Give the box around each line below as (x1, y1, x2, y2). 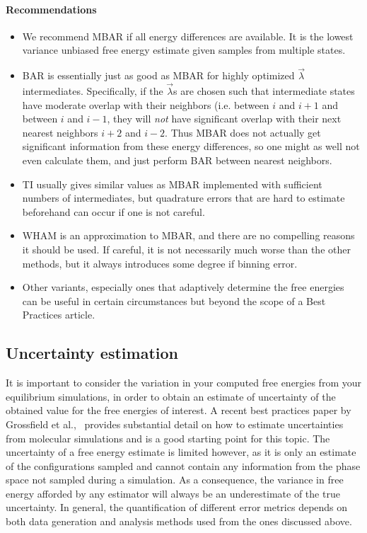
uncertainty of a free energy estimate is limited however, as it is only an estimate (6, 445, 356, 459)
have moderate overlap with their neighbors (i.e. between (22, 97, 269, 112)
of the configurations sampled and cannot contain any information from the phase (6, 458, 361, 473)
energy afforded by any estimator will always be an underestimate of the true (6, 486, 340, 500)
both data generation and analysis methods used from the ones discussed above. (6, 514, 352, 529)
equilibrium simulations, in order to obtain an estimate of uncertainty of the (6, 389, 336, 403)
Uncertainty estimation (6, 342, 178, 364)
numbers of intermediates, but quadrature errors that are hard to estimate (22, 190, 345, 205)
